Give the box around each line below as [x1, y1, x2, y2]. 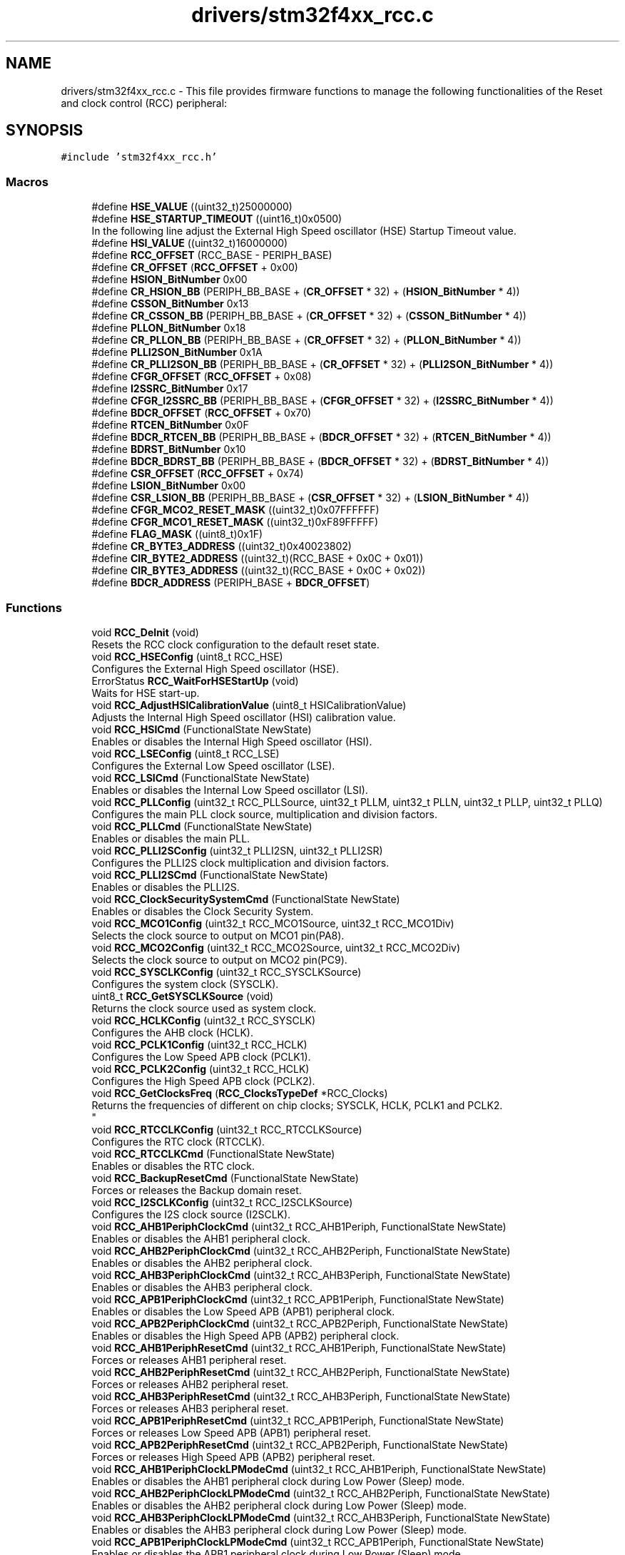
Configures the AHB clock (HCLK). [91, 1026, 253, 1039]
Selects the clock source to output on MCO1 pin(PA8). [91, 929, 345, 942]
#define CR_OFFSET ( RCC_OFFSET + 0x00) [91, 261, 298, 274]
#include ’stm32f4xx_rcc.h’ [61, 151, 218, 163]
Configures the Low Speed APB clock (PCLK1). [91, 1050, 311, 1063]
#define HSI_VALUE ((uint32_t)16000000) [91, 237, 288, 250]
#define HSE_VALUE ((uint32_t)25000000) [91, 200, 293, 213]
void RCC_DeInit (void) [91, 626, 199, 638]
